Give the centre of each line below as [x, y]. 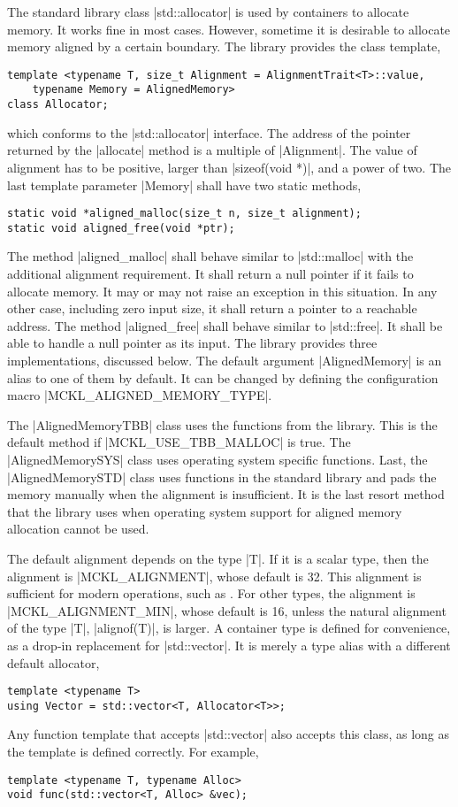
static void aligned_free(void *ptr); [121, 228]
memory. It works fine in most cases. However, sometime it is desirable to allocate [229, 29]
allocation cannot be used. [78, 529]
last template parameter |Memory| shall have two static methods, [184, 184]
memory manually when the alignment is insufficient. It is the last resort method [226, 494]
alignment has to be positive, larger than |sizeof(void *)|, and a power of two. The [229, 167]
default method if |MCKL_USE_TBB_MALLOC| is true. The [179, 442]
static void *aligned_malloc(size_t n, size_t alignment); [184, 214]
